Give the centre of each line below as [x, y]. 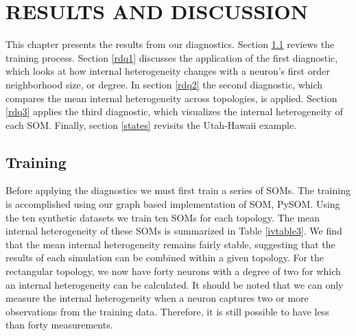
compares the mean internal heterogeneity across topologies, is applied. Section [171, 98]
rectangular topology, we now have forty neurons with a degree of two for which [173, 271]
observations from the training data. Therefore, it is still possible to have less [167, 311]
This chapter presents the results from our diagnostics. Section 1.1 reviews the [170, 44]
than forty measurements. [59, 325]
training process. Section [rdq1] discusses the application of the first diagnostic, [172, 57]
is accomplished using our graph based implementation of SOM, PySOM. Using [173, 204]
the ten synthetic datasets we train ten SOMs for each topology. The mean [163, 217]
